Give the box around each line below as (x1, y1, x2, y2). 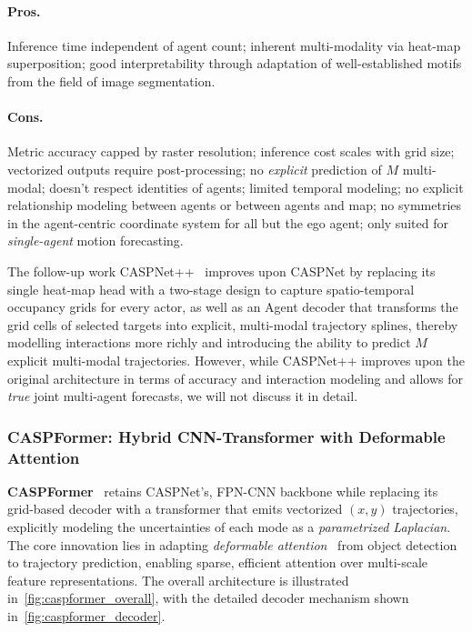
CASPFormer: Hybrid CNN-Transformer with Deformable (7, 425, 446, 447)
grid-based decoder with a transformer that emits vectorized (7, 499, 343, 518)
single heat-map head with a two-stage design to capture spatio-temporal (7, 279, 415, 298)
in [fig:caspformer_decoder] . (7, 606, 166, 625)
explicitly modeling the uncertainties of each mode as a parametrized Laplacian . (7, 517, 451, 537)
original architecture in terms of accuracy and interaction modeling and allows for (7, 368, 463, 387)
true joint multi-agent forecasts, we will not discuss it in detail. (7, 386, 358, 406)
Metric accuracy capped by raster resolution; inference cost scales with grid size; (7, 142, 455, 161)
